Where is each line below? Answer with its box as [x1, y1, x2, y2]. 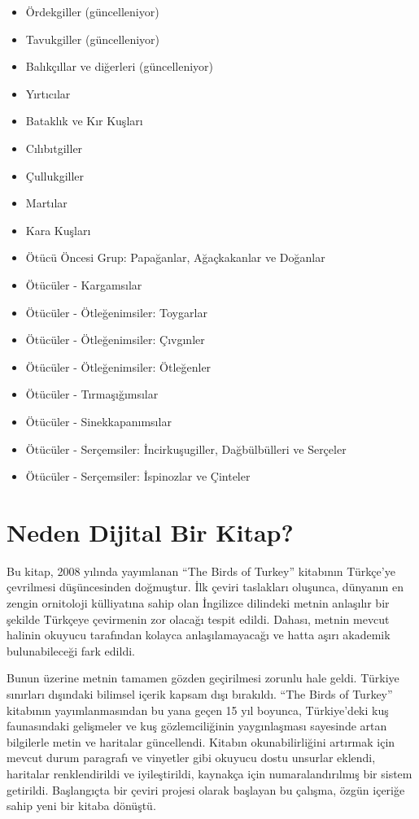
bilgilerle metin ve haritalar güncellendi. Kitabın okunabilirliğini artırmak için [7, 733, 395, 750]
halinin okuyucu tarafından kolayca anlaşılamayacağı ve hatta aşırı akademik [7, 626, 391, 643]
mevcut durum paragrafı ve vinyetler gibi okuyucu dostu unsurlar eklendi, [7, 749, 376, 766]
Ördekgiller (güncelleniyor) [25, 3, 159, 20]
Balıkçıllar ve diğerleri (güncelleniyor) [25, 58, 213, 75]
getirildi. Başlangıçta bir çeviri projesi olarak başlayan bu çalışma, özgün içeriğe [7, 781, 405, 798]
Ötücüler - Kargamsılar [25, 276, 142, 293]
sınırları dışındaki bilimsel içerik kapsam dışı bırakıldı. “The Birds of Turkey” [7, 685, 393, 702]
